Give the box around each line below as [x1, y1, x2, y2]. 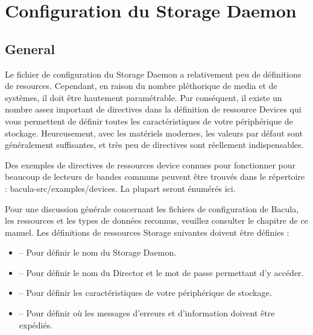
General [5, 39, 55, 58]
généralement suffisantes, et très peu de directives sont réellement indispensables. [5, 138, 304, 151]
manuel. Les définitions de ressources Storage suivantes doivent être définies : [5, 226, 289, 238]
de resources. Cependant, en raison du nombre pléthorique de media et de [5, 79, 277, 92]
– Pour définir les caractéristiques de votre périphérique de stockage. [19, 286, 272, 299]
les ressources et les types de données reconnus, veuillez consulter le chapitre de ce [5, 214, 308, 227]
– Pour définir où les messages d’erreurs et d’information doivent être [19, 307, 275, 319]
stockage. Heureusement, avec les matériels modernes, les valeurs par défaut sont [5, 126, 303, 139]
